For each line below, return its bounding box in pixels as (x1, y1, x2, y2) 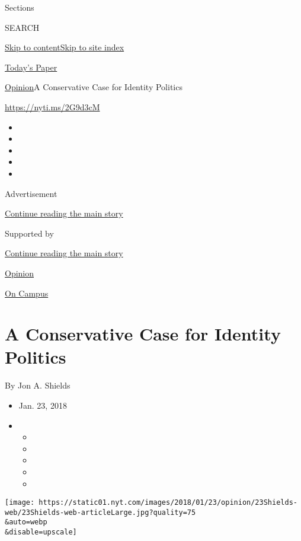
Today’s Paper (5, 61, 57, 73)
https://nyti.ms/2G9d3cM (5, 100, 100, 113)
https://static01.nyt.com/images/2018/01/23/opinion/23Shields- (39, 498, 297, 507)
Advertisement (5, 187, 57, 199)
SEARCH (5, 21, 40, 33)
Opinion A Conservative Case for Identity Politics (5, 81, 182, 93)
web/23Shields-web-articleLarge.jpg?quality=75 (5, 508, 196, 517)
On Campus (5, 287, 49, 299)
